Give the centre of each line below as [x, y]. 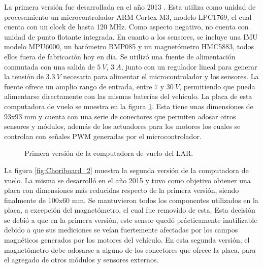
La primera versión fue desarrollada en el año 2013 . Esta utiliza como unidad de [130, 7]
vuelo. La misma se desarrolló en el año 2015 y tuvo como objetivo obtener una [127, 180]
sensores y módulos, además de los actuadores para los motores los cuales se [122, 126]
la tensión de [24, 76]
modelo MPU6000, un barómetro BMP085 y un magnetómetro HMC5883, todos [129, 46]
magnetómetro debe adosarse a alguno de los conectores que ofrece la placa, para [130, 249]
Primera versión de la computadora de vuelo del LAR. [109, 153]
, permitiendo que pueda [217, 86]
